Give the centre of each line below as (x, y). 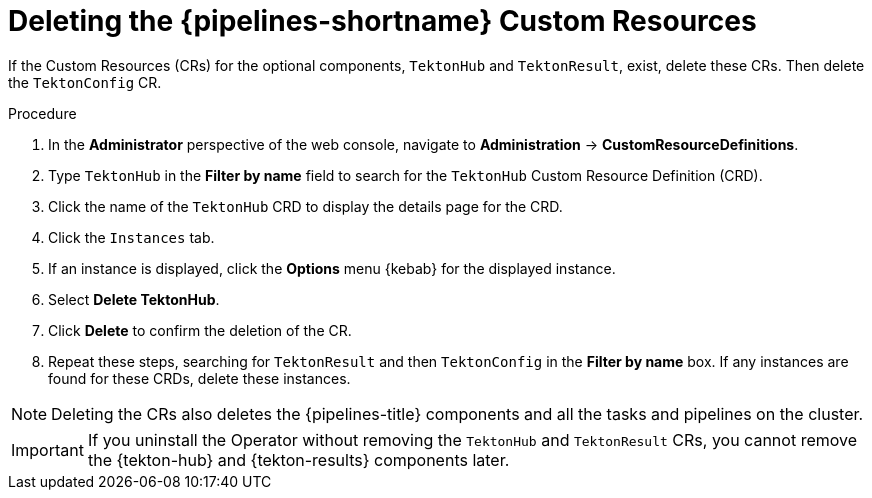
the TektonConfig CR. (85, 82)
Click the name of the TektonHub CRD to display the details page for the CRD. (305, 206)
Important (47, 449)
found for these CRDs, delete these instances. (199, 378)
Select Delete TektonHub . (134, 299)
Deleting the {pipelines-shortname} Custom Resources (382, 21)
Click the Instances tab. (131, 237)
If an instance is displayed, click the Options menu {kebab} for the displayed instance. (332, 268)
